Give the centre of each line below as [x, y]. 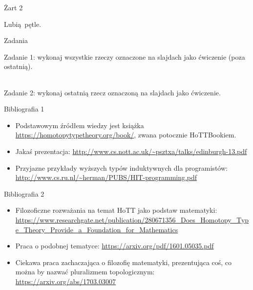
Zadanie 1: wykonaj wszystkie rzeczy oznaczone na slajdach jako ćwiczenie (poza [125, 56]
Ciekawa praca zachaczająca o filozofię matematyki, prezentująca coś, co [124, 262]
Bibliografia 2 [24, 193]
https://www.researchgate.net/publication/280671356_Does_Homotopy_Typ [132, 219]
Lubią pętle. [23, 24]
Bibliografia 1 [24, 109]
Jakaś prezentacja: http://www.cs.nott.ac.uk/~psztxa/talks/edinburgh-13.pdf [131, 151]
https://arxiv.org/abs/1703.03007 [66, 281]
